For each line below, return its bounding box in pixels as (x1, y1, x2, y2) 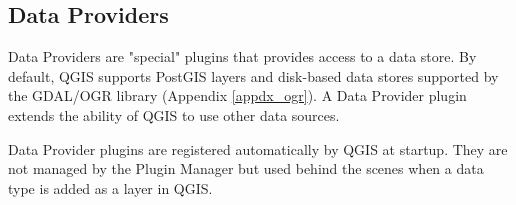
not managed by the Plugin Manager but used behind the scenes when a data (8, 158, 484, 179)
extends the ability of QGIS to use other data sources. (8, 104, 340, 125)
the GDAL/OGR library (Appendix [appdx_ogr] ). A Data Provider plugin (8, 85, 467, 106)
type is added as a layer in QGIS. (8, 177, 213, 198)
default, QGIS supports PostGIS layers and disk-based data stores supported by (8, 65, 499, 86)
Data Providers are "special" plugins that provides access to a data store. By (8, 46, 477, 67)
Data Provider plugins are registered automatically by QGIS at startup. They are (8, 138, 508, 159)
